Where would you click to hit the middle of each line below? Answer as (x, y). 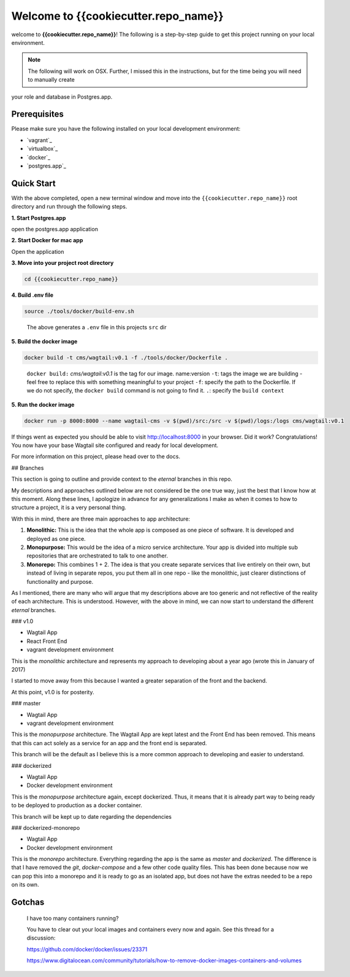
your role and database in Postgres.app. (62, 97)
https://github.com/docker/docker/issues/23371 (87, 949)
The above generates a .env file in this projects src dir (97, 328)
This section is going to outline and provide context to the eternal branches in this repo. (122, 479)
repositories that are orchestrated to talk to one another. (97, 556)
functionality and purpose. (60, 581)
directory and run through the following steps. (69, 207)
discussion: (41, 938)
